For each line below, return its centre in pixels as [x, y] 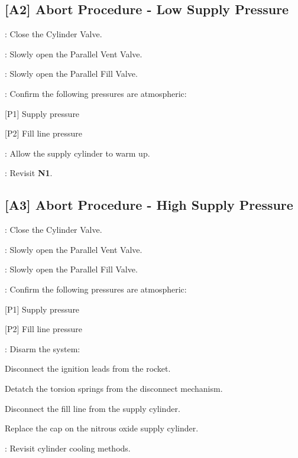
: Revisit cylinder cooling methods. [68, 448]
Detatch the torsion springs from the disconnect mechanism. [114, 388]
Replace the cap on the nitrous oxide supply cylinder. [102, 428]
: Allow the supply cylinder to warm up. [77, 153]
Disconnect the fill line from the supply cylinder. [93, 408]
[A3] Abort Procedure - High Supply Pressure [149, 205]
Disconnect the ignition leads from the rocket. [88, 368]
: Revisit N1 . [29, 173]
